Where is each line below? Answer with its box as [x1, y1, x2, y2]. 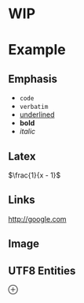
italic [19, 127, 36, 137]
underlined [19, 110, 55, 119]
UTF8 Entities [8, 264, 76, 277]
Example [8, 41, 66, 59]
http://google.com [8, 214, 67, 223]
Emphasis [8, 72, 57, 85]
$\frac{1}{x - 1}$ [8, 170, 61, 180]
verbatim [19, 103, 49, 111]
